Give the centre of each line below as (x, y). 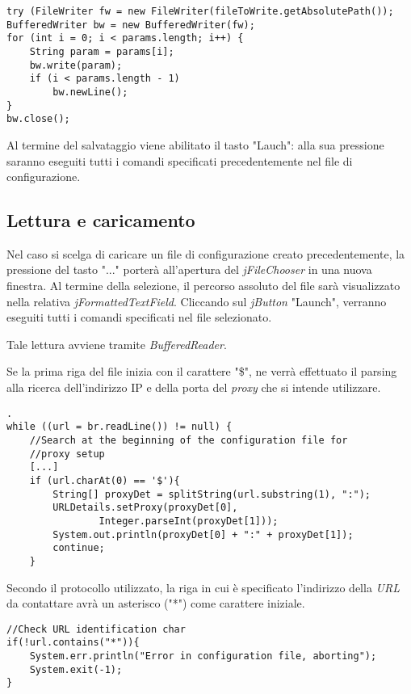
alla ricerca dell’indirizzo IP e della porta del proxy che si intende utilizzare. (194, 387)
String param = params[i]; (102, 51)
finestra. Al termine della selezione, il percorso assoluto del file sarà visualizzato (203, 286)
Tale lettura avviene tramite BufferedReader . (117, 344)
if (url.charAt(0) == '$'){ (105, 480)
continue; (79, 548)
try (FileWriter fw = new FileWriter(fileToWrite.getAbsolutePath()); (200, 11)
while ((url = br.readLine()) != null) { (120, 427)
